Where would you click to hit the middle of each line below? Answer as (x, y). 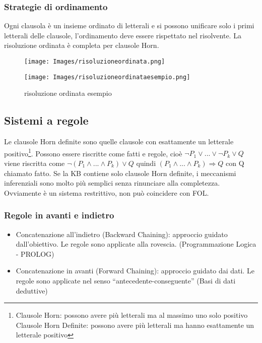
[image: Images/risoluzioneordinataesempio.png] (107, 77)
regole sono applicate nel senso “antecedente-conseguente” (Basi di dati (126, 280)
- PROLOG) (35, 253)
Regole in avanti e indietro (59, 215)
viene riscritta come (35, 163)
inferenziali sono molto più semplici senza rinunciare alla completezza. (112, 183)
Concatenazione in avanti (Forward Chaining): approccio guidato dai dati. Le (135, 271)
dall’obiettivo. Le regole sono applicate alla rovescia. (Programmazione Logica (136, 244)
